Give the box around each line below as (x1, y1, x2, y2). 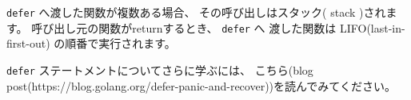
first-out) (6, 35, 50, 52)
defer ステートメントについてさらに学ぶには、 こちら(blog (6, 61, 313, 78)
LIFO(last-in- (339, 19, 405, 36)
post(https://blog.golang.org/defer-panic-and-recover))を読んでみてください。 (6, 77, 396, 94)
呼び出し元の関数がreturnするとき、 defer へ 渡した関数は (31, 19, 337, 36)
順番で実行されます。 (65, 35, 176, 52)
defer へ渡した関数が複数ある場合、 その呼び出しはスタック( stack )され (6, 4, 386, 20)
